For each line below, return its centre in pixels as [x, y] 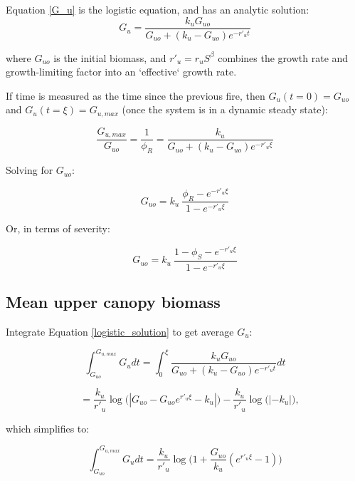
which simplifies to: [48, 428]
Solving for [30, 170]
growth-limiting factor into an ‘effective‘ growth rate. [121, 72]
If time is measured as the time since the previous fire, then [136, 95]
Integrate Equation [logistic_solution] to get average [120, 331]
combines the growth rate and [283, 57]
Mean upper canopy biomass [113, 302]
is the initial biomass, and [110, 57]
